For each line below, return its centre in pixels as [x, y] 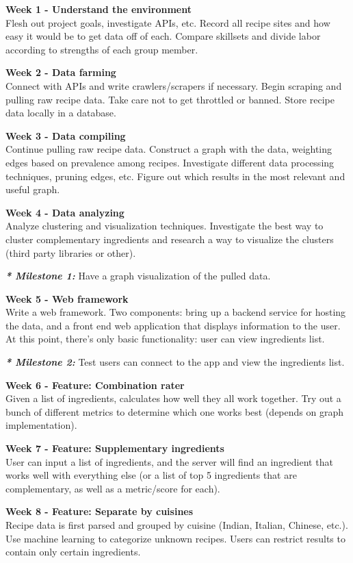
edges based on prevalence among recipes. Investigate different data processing [170, 162]
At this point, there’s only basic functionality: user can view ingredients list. [165, 339]
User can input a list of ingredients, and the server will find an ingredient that [169, 461]
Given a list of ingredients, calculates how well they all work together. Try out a [173, 398]
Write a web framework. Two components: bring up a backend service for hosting [176, 312]
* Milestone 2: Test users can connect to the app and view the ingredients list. [175, 362]
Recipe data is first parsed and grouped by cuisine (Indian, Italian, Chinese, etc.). [177, 525]
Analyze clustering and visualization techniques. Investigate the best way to [165, 226]
